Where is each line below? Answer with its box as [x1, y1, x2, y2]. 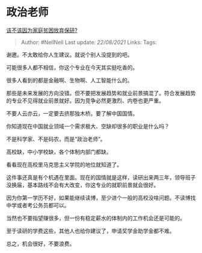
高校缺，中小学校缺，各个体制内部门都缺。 [6, 148, 112, 155]
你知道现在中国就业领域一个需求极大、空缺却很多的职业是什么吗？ [6, 122, 170, 130]
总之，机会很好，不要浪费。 [6, 240, 75, 247]
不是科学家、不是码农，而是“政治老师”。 [6, 135, 106, 142]
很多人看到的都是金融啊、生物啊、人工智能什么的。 [6, 77, 133, 84]
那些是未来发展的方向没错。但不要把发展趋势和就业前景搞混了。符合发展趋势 [6, 89, 196, 96]
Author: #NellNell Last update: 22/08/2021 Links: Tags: [20, 39, 158, 46]
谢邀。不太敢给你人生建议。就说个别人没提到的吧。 [6, 51, 133, 58]
